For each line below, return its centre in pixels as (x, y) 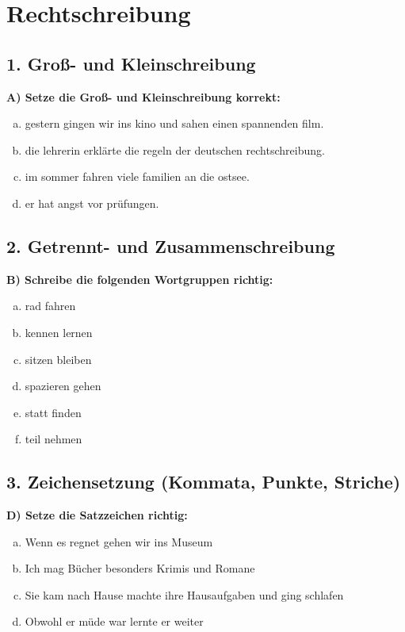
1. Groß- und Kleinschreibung (131, 63)
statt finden (53, 412)
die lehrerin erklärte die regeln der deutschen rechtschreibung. (175, 149)
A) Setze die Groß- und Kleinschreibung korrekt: (143, 96)
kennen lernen (59, 332)
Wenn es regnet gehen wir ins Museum (119, 541)
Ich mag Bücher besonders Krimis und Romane (140, 568)
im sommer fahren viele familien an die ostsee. (137, 176)
